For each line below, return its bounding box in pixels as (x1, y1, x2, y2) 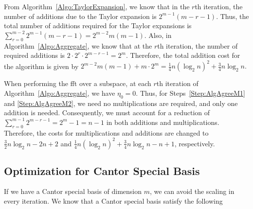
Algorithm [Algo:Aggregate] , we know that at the (4, 40, 152, 51)
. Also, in (144, 30, 172, 40)
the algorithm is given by (4, 61, 79, 71)
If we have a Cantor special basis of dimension (4, 186, 142, 196)
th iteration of (156, 78, 199, 88)
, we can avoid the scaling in (150, 186, 235, 196)
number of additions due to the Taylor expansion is (4, 11, 157, 21)
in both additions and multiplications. (106, 117, 219, 127)
